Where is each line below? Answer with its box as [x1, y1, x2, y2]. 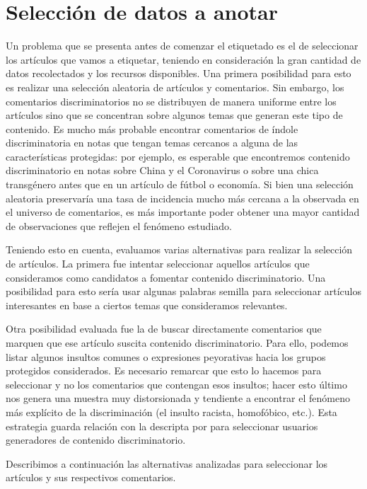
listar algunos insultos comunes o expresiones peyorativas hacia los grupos [6, 349, 326, 364]
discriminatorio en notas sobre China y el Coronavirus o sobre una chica [6, 163, 319, 178]
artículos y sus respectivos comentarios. [6, 470, 176, 485]
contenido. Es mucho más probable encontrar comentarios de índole [6, 121, 298, 136]
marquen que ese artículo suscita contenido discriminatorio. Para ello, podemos [6, 335, 349, 350]
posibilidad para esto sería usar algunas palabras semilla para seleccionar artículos [6, 284, 362, 299]
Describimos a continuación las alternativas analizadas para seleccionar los [6, 456, 328, 471]
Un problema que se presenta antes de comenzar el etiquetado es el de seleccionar [6, 38, 359, 53]
